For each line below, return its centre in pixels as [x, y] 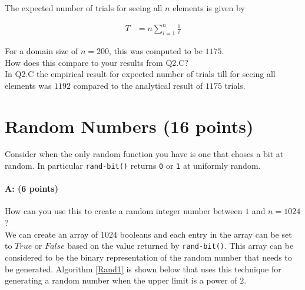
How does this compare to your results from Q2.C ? [97, 62]
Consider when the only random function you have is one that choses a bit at [144, 154]
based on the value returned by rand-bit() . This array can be [180, 246]
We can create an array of [52, 234]
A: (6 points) [32, 189]
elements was [28, 85]
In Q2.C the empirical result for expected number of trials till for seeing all [140, 74]
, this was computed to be [156, 50]
